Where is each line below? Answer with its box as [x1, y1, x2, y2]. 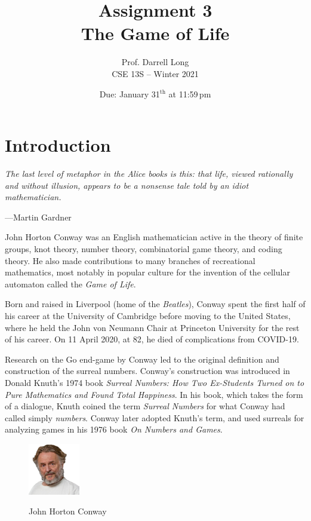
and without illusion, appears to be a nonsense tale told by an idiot [5, 179, 249, 191]
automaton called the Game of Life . [5, 277, 136, 290]
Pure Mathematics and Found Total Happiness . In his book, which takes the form [5, 388, 303, 400]
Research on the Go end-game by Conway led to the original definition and [5, 353, 279, 365]
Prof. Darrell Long [121, 56, 189, 68]
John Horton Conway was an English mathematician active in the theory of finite [5, 231, 303, 243]
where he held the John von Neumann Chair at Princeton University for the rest [5, 321, 300, 333]
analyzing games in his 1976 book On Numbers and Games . [5, 423, 223, 436]
